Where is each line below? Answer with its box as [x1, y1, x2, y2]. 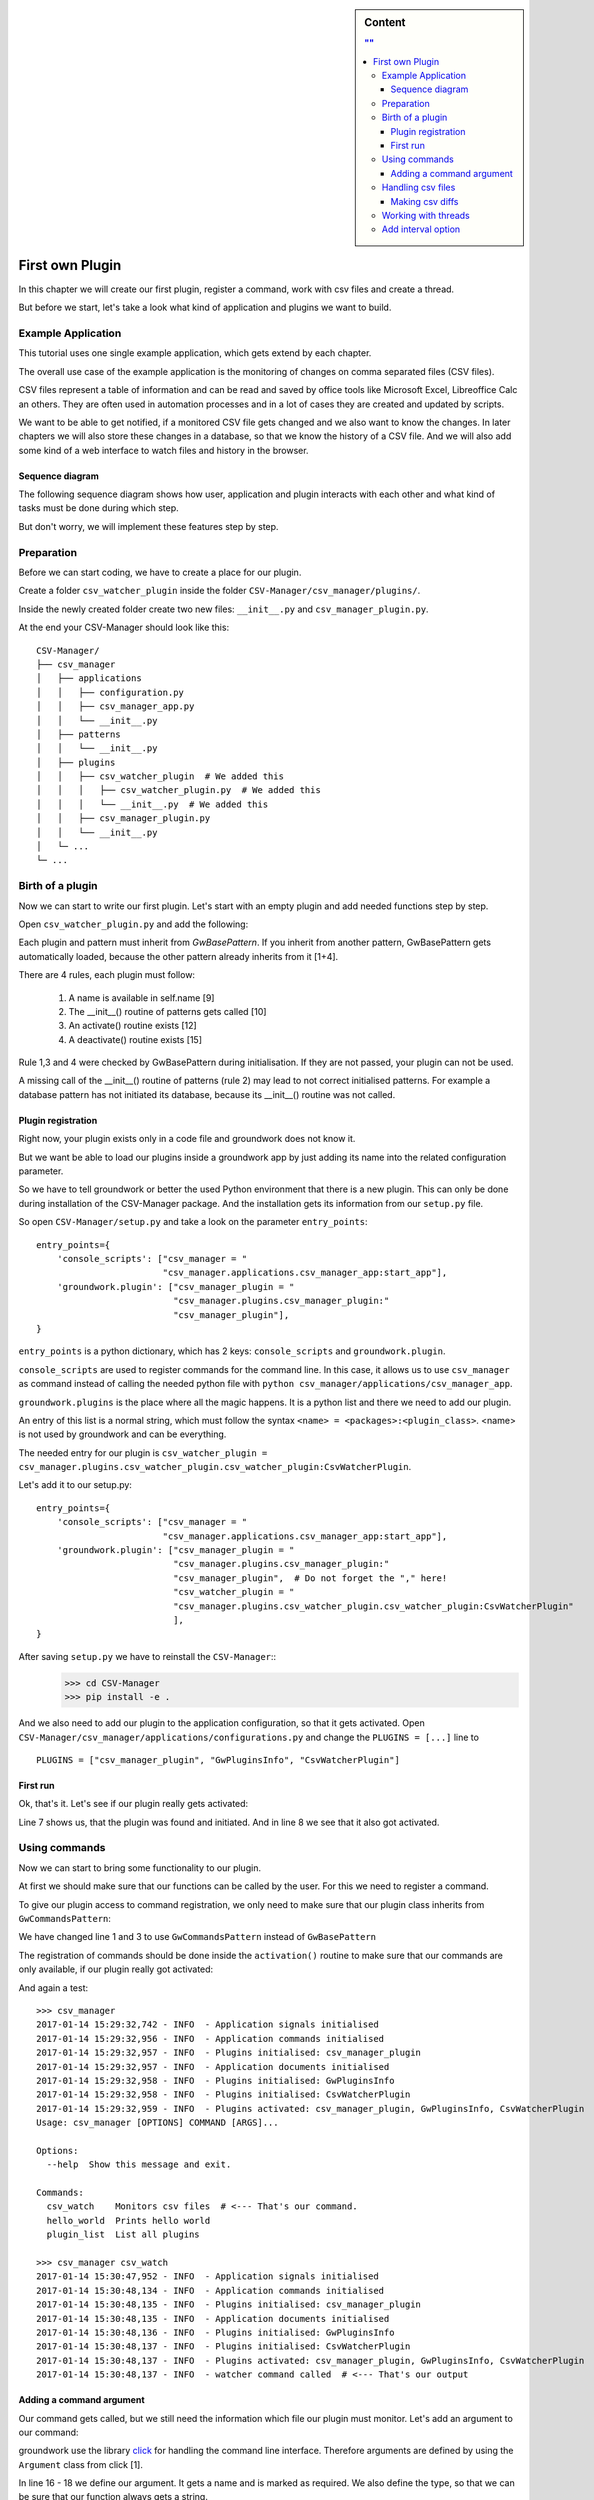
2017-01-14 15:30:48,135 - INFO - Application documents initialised [36, 2313, 390, 2324]
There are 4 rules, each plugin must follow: [18, 969, 195, 981]
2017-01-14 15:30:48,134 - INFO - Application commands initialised [36, 2285, 385, 2296]
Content [364, 16, 406, 29]
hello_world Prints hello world [46, 2215, 211, 2226]
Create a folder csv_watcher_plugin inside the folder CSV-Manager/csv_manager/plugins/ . [18, 585, 421, 597]
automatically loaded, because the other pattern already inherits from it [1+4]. [18, 950, 339, 962]
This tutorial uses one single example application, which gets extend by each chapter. [18, 347, 372, 359]
